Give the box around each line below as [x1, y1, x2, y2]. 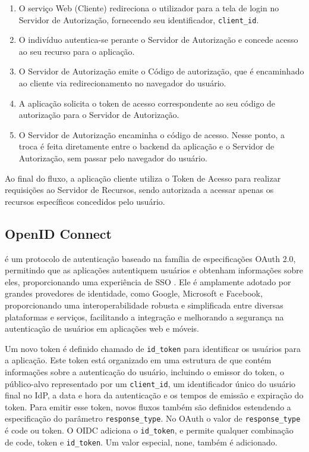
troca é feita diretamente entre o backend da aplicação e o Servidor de [18, 140, 275, 152]
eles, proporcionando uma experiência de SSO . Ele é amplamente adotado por [5, 275, 291, 288]
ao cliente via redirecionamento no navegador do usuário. [18, 77, 226, 89]
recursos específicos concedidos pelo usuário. [5, 195, 165, 207]
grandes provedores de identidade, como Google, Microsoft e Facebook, [5, 287, 263, 300]
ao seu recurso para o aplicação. [18, 45, 135, 57]
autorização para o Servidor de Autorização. [18, 108, 179, 121]
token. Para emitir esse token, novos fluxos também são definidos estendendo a [5, 400, 291, 413]
